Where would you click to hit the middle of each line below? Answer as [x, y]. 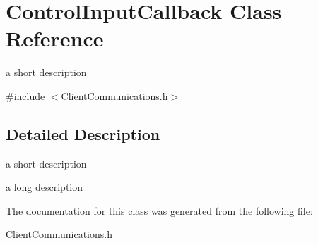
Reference [55, 38]
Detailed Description [83, 133]
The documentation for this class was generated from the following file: [159, 210]
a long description [45, 187]
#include [25, 95]
